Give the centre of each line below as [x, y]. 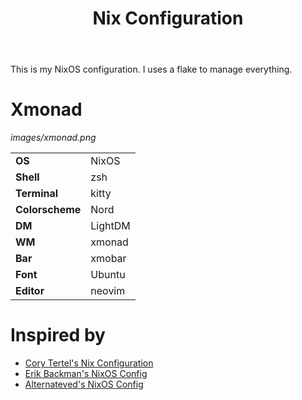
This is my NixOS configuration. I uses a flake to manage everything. [151, 69]
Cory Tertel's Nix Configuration [89, 363]
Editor [30, 291]
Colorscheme [48, 210]
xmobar [108, 259]
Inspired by [58, 335]
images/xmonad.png [53, 138]
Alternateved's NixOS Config [84, 384]
